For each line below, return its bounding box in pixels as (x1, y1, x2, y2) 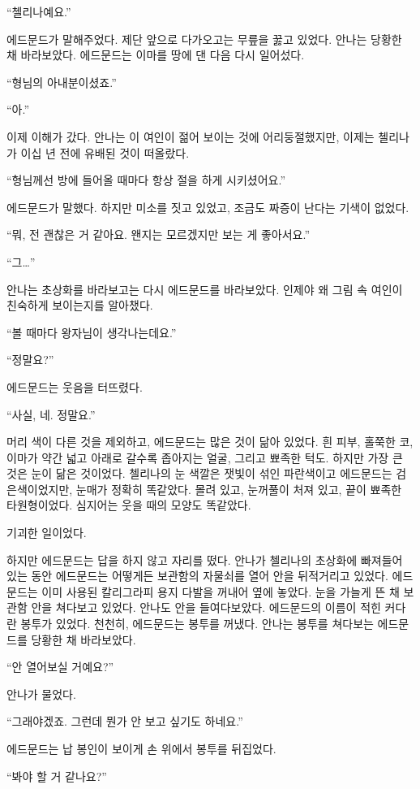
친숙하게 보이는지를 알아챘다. (6, 297, 153, 314)
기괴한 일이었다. (6, 524, 87, 541)
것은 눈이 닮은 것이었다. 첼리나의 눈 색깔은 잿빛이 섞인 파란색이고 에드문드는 (6, 465, 392, 482)
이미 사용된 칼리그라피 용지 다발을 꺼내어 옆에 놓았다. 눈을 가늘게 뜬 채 (41, 583, 400, 600)
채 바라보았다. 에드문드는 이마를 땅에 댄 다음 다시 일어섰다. (6, 46, 305, 63)
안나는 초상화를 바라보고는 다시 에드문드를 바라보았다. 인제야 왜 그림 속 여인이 (6, 280, 403, 297)
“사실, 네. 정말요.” (6, 405, 96, 423)
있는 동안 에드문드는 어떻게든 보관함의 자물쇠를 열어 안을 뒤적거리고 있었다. (6, 567, 388, 584)
